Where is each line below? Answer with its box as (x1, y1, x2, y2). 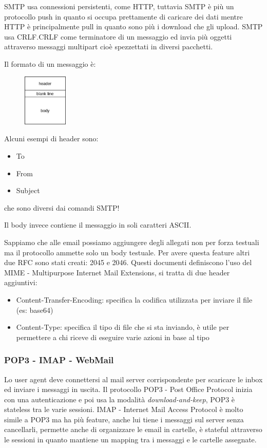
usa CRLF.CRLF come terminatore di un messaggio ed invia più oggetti (4, 31, 232, 42)
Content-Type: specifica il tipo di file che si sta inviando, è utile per (16, 322, 230, 332)
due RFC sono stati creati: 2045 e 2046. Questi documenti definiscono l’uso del (4, 257, 252, 268)
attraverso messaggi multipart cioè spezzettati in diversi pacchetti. (4, 41, 213, 52)
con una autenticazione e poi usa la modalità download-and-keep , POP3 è (4, 394, 235, 404)
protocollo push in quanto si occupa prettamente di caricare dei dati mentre (4, 11, 243, 22)
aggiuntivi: (4, 277, 37, 288)
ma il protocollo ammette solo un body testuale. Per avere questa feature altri (4, 247, 250, 257)
